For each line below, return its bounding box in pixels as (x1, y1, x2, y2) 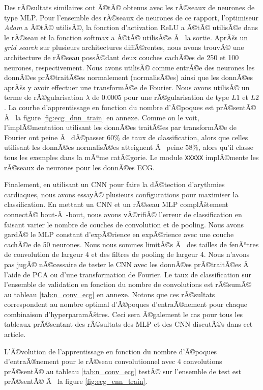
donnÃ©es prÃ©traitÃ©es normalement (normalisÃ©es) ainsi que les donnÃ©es (4, 72, 253, 83)
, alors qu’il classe (198, 142, 253, 152)
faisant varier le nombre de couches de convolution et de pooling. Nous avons (4, 219, 244, 229)
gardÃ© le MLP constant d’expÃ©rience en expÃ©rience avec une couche (4, 229, 234, 240)
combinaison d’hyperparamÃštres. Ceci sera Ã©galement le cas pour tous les (4, 308, 243, 319)
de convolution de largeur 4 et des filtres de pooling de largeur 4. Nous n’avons (4, 249, 250, 259)
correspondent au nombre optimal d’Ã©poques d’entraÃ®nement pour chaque (4, 299, 248, 309)
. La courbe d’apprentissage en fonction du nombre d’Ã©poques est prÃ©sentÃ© (4, 101, 256, 112)
